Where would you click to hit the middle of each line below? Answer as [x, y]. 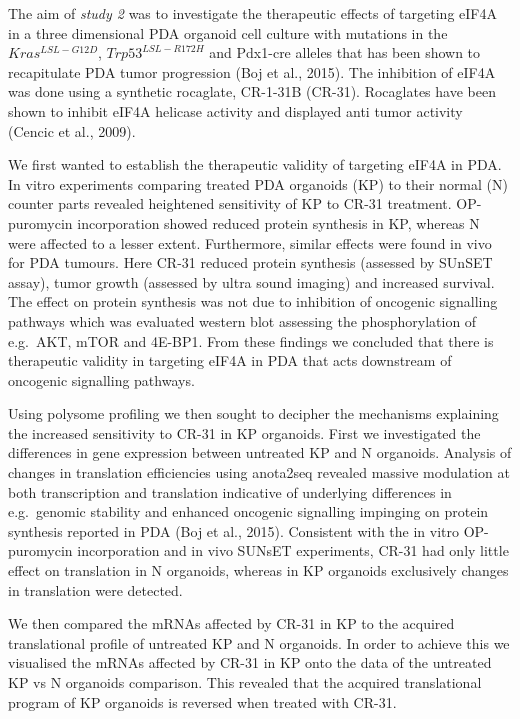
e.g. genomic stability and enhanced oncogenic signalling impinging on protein [248, 511]
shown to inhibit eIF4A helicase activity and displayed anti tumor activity [235, 110]
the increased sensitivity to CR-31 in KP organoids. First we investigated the [244, 432]
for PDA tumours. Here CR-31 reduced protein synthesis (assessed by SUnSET [250, 262]
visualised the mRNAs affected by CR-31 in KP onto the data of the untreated [250, 662]
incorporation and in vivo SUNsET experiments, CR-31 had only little [293, 550]
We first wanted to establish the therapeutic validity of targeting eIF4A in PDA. [255, 164]
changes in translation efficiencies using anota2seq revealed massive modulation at [259, 472]
